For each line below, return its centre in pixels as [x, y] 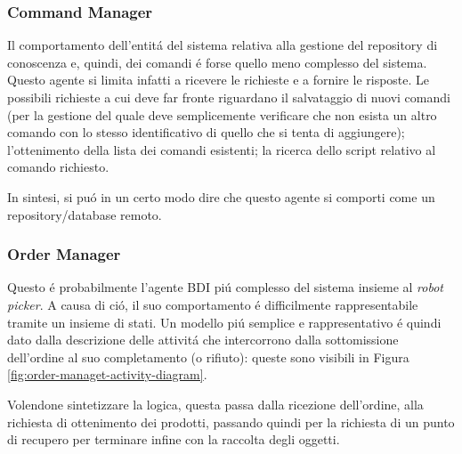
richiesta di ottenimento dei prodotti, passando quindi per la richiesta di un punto [231, 422]
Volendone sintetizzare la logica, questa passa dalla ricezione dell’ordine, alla [215, 404]
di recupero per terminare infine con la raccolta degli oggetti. [174, 439]
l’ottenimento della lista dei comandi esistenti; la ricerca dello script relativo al [222, 149]
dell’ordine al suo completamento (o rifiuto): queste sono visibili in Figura [208, 357]
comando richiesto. [58, 167]
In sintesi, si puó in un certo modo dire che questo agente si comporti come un [221, 196]
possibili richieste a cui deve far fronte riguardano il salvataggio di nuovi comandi [229, 97]
